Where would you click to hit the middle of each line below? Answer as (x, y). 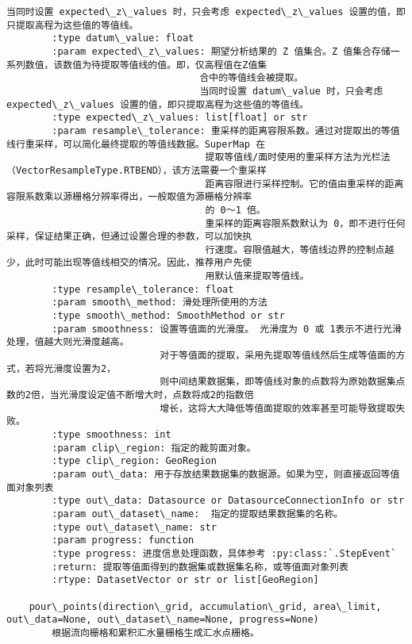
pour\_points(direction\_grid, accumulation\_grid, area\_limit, (205, 606)
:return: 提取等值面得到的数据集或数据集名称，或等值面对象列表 (200, 567)
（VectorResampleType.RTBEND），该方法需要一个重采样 (137, 170)
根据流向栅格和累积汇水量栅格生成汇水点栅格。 (156, 632)
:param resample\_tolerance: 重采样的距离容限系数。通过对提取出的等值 (226, 130)
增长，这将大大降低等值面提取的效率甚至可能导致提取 (278, 408)
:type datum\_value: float (123, 38)
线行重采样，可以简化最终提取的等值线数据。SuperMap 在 (136, 144)
